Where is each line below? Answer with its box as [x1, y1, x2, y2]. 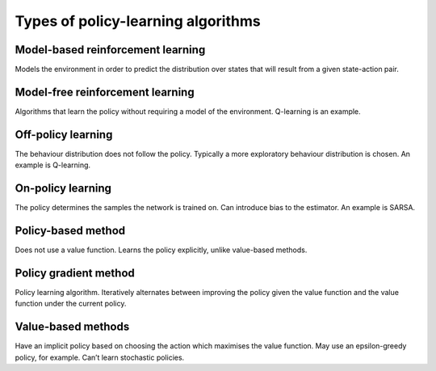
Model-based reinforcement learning [15, 43, 206, 57]
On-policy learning [15, 182, 112, 196]
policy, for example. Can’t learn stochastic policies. [15, 352, 185, 362]
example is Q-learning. [15, 160, 91, 170]
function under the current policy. [15, 299, 127, 309]
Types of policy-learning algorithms [15, 12, 262, 30]
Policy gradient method [15, 266, 135, 280]
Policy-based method [15, 223, 126, 238]
